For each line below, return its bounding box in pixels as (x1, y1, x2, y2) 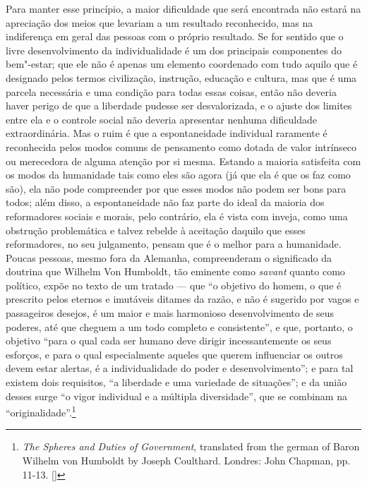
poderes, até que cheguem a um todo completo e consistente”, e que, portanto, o (6, 319, 353, 334)
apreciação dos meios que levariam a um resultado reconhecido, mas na (6, 15, 313, 30)
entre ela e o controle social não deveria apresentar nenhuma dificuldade (6, 112, 317, 126)
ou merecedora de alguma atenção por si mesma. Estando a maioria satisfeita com (6, 153, 361, 168)
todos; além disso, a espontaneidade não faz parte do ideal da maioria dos (6, 195, 325, 210)
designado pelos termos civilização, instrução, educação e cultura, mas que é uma (6, 70, 357, 85)
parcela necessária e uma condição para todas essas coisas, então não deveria (6, 84, 337, 99)
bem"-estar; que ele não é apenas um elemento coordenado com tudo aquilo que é (6, 56, 358, 71)
